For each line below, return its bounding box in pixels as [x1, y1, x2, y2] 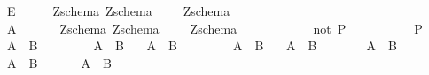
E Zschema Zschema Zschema [6, 2, 230, 19]
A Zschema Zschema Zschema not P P [6, 19, 423, 37]
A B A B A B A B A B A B [6, 36, 397, 55]
